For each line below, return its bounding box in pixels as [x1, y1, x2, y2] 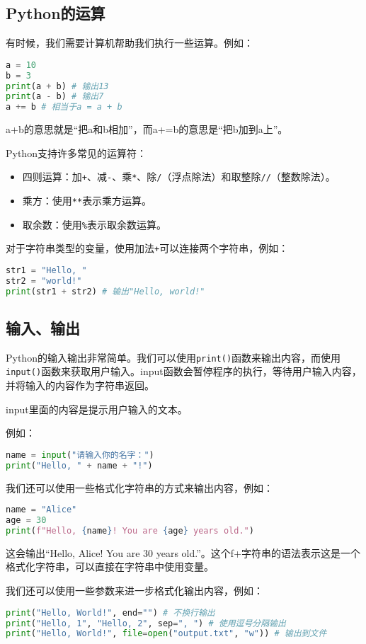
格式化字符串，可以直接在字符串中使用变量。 [6, 559, 214, 574]
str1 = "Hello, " [6, 265, 87, 275]
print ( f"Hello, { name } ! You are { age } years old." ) [6, 526, 254, 536]
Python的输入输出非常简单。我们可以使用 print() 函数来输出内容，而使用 [6, 350, 341, 364]
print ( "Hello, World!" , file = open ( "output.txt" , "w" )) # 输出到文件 [6, 628, 327, 639]
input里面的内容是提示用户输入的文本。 [6, 401, 188, 416]
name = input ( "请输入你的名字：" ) [6, 449, 154, 460]
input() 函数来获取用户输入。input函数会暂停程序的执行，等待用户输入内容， [6, 364, 362, 379]
